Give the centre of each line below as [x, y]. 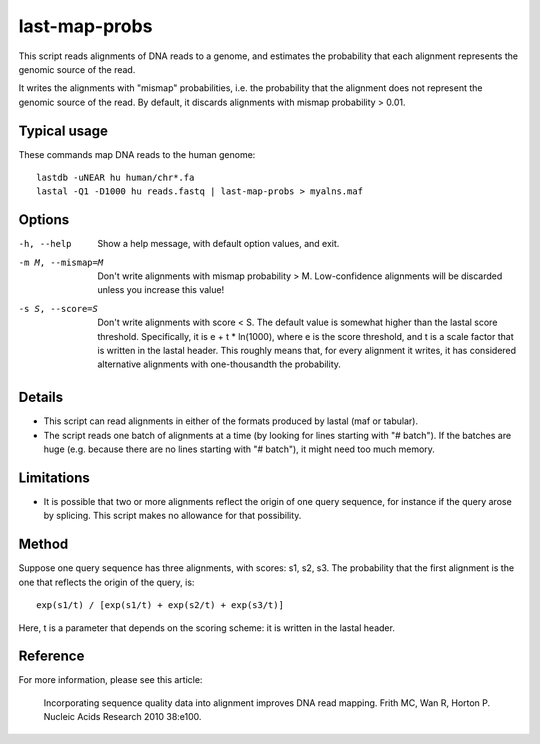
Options [44, 220]
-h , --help [45, 244]
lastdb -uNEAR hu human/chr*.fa [115, 178]
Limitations [54, 477]
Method [43, 544]
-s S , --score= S [58, 308]
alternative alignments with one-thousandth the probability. [219, 364]
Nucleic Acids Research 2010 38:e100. [122, 717]
